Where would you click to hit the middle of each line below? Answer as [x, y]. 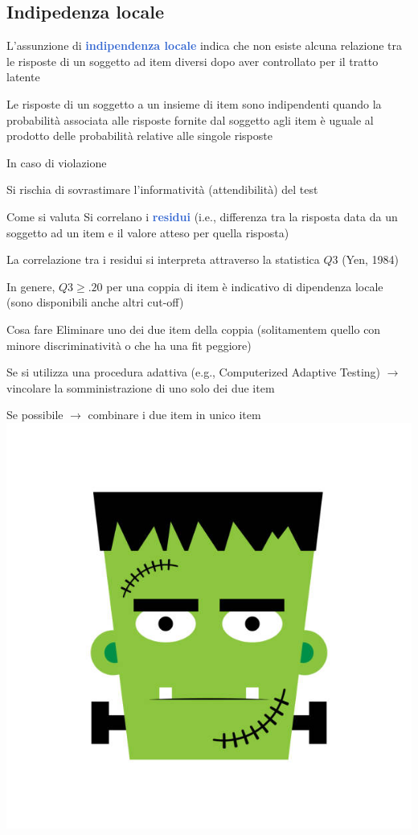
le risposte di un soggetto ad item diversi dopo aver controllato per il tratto [193, 61]
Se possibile [35, 415]
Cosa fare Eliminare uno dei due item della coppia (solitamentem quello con [194, 329]
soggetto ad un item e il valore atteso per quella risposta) [148, 232]
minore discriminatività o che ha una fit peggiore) [129, 345]
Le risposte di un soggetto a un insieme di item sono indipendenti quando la [194, 103]
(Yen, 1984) [370, 259]
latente [23, 77]
